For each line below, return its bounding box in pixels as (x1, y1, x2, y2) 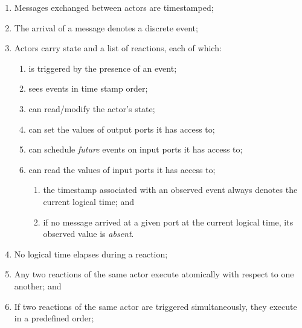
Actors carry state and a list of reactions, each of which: (14, 42, 222, 54)
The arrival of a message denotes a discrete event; (14, 21, 198, 34)
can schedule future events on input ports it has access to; (28, 143, 243, 156)
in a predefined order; (14, 312, 94, 324)
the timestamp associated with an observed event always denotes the (43, 183, 298, 196)
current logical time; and (43, 195, 134, 207)
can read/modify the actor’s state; (28, 102, 155, 115)
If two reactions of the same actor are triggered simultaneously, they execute (14, 300, 297, 312)
